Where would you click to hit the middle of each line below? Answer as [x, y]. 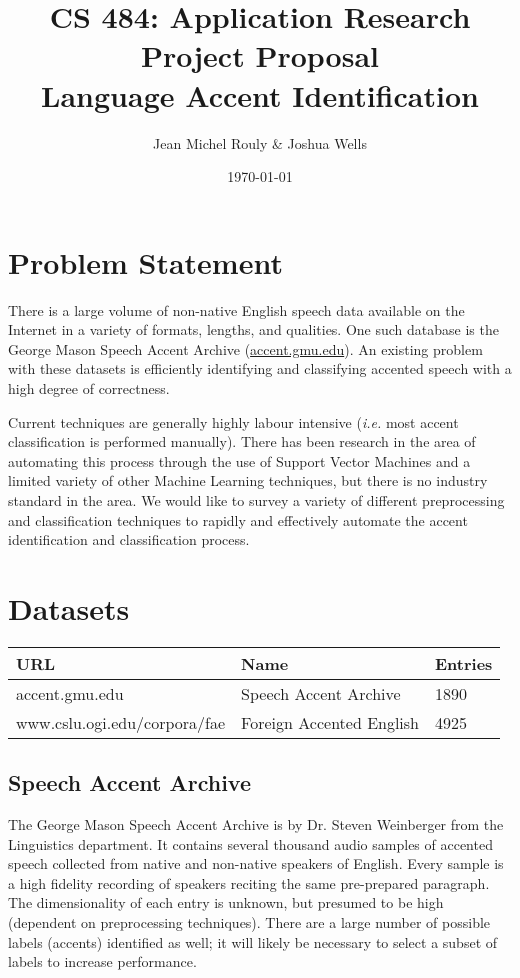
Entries [464, 663]
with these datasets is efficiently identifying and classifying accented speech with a [260, 368]
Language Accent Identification [260, 94]
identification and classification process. [129, 539]
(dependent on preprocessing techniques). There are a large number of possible [249, 922]
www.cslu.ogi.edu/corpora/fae [121, 722]
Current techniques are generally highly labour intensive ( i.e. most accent [233, 421]
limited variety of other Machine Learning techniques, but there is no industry [248, 480]
